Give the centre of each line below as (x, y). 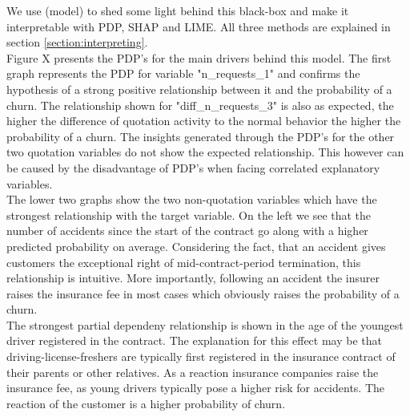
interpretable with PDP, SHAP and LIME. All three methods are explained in (199, 26)
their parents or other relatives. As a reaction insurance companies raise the (193, 372)
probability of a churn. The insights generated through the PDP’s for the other (201, 136)
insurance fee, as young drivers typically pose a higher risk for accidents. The (196, 388)
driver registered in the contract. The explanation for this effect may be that (194, 340)
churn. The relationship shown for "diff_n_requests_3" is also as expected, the (200, 105)
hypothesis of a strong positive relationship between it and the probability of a (199, 89)
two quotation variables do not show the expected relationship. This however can (205, 152)
